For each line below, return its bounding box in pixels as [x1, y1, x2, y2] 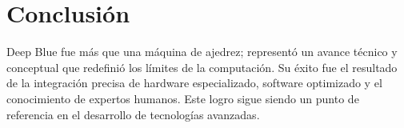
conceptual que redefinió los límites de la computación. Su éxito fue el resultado [6, 58, 398, 75]
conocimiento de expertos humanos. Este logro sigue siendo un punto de [6, 90, 359, 106]
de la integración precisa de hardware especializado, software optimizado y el [6, 74, 382, 91]
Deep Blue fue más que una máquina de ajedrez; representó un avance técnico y [6, 43, 398, 60]
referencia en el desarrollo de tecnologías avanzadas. [6, 106, 260, 122]
